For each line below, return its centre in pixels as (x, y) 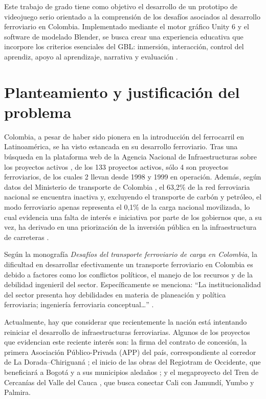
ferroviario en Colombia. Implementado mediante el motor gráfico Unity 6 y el (127, 26)
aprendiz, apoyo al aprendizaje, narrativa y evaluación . (91, 56)
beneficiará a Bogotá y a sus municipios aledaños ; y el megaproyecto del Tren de (131, 372)
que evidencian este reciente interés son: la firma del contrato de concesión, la (126, 342)
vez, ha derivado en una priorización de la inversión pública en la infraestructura (130, 227)
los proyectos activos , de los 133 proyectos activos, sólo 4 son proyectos (116, 166)
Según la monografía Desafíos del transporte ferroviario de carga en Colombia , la (131, 254)
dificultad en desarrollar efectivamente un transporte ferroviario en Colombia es (129, 264)
